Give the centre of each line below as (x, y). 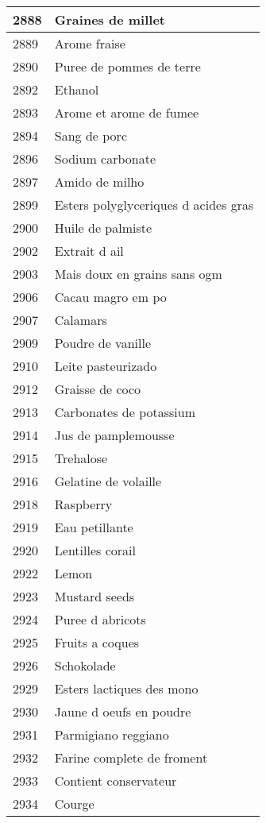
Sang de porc (91, 135)
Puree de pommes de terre (127, 66)
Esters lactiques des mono (126, 688)
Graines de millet (110, 19)
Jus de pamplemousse (114, 435)
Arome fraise (90, 43)
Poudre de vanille (102, 343)
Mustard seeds (94, 596)
